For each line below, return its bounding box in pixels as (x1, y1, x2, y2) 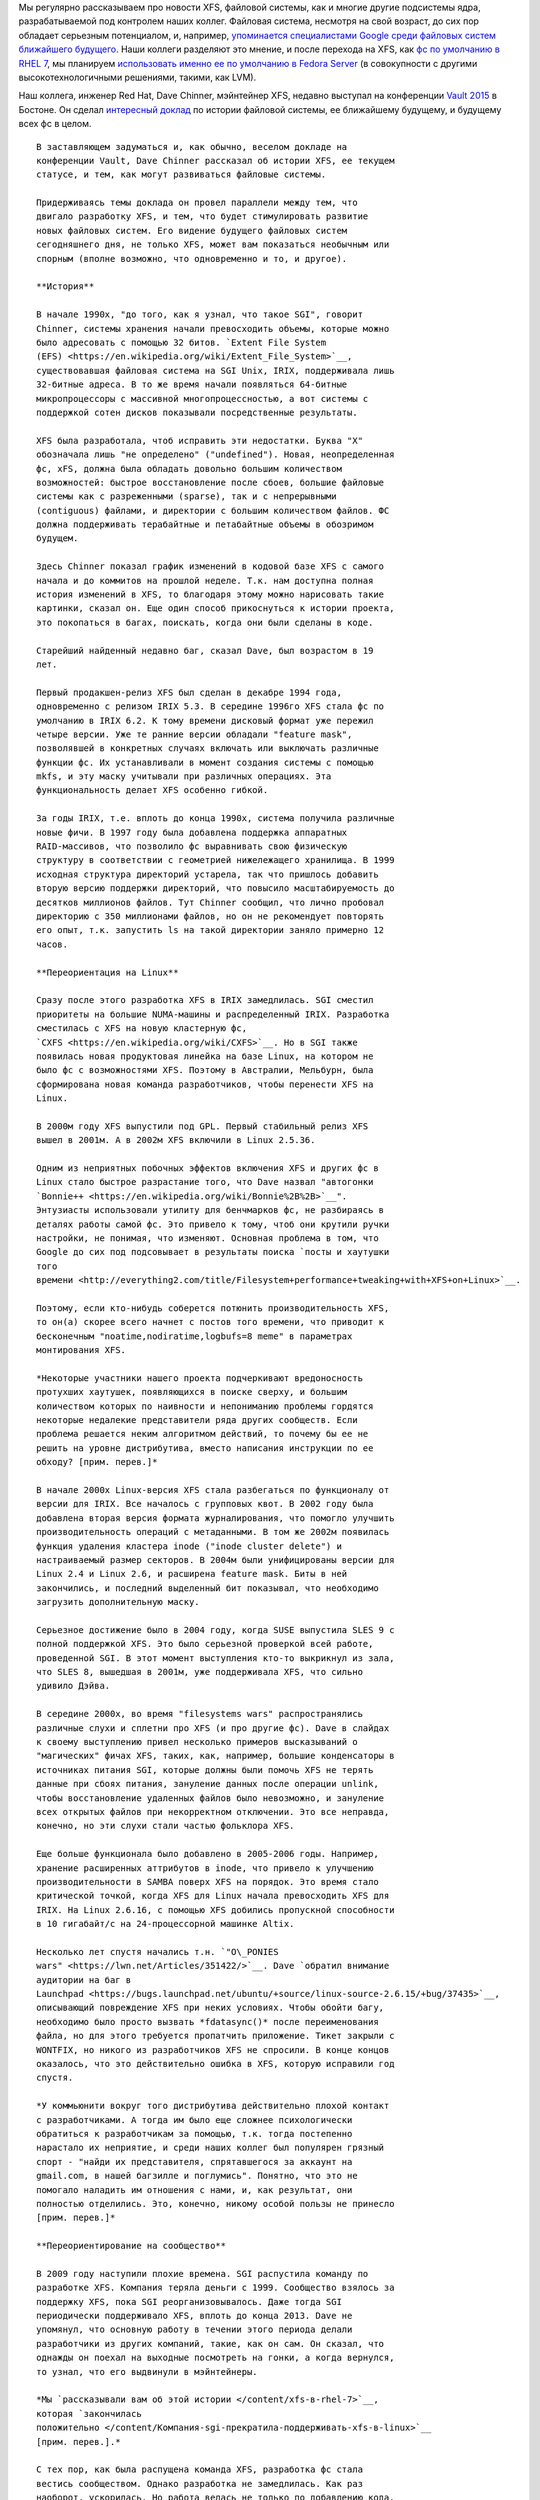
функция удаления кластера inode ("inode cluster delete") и (36, 1540, 342, 1552)
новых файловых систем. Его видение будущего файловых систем (36, 225, 348, 236)
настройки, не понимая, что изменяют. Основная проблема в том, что (36, 1232, 379, 1244)
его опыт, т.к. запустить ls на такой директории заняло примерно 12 (36, 925, 385, 936)
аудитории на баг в (36, 1974, 132, 1985)
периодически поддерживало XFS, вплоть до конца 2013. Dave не (36, 2310, 353, 2322)
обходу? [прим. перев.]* (36, 1456, 158, 1468)
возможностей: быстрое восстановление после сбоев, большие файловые (36, 476, 385, 488)
